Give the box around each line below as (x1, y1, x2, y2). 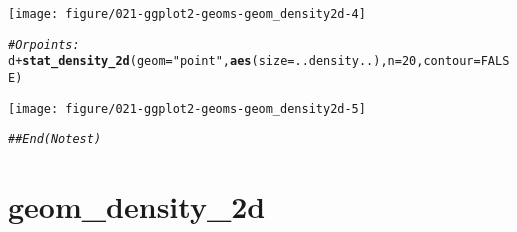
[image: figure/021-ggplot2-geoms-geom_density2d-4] (8, 7, 366, 21)
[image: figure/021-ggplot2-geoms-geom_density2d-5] (8, 101, 366, 116)
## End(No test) (8, 132, 102, 147)
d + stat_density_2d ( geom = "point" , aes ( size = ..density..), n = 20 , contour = (8, 54, 481, 69)
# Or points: (8, 37, 80, 52)
